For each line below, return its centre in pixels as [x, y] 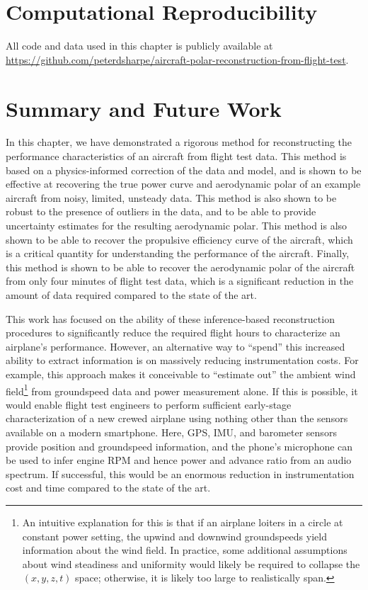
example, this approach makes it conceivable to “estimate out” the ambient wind [181, 374]
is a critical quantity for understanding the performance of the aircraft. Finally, [178, 253]
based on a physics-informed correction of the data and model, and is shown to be [184, 170]
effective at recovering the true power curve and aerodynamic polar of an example [183, 184]
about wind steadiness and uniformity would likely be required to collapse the [191, 563]
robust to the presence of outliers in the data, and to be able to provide [161, 211]
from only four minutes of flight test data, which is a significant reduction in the [180, 281]
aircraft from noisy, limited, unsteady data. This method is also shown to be [171, 197]
